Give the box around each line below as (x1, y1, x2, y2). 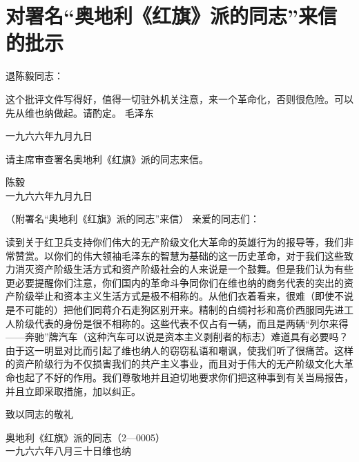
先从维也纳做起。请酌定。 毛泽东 (6, 105, 154, 119)
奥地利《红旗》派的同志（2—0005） (6, 430, 165, 444)
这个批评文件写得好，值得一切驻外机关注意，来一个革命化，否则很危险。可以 (6, 91, 353, 106)
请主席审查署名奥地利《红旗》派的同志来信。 (6, 151, 208, 166)
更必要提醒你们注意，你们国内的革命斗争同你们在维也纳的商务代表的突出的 (6, 275, 344, 289)
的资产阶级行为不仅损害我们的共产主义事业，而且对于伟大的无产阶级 (6, 356, 315, 371)
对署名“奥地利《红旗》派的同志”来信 (6, 1, 337, 30)
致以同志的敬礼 (6, 407, 73, 421)
